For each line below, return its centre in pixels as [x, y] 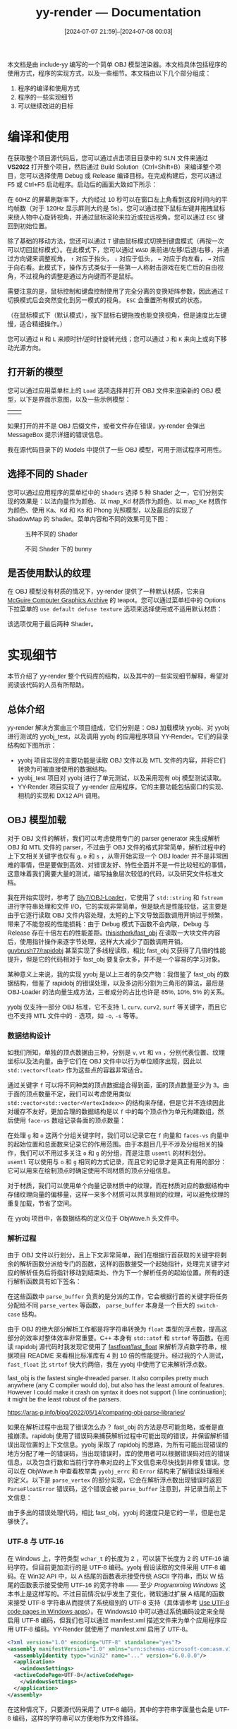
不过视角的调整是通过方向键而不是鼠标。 [78, 276]
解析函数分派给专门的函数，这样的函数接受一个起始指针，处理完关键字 [121, 1264]
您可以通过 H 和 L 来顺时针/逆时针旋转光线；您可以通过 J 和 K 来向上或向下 [114, 339]
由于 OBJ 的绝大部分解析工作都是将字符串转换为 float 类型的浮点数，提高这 [117, 1329]
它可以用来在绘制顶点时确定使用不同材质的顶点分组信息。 [91, 1171]
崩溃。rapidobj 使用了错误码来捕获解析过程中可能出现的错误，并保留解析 [118, 1436]
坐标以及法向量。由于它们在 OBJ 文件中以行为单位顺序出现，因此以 [105, 1061]
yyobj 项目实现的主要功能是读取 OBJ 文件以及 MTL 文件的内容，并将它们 [121, 761]
